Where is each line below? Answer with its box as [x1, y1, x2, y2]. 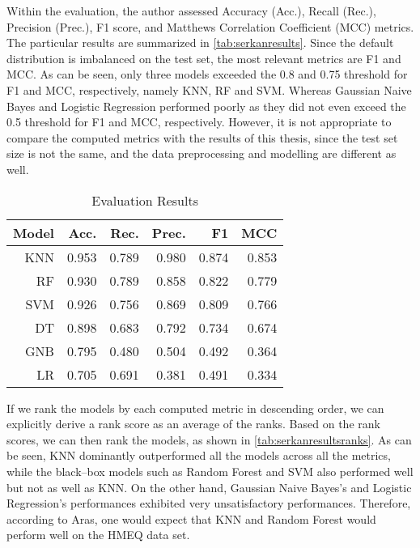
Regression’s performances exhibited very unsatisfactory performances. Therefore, [6, 495, 411, 512]
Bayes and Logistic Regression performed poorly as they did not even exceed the [6, 97, 406, 114]
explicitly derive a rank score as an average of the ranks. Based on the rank [6, 415, 380, 432]
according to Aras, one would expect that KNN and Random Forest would [6, 510, 376, 527]
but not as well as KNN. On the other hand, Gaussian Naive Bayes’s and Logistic [6, 478, 412, 495]
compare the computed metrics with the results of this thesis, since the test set [6, 129, 398, 146]
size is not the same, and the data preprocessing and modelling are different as [6, 145, 397, 162]
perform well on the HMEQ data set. [6, 526, 190, 543]
